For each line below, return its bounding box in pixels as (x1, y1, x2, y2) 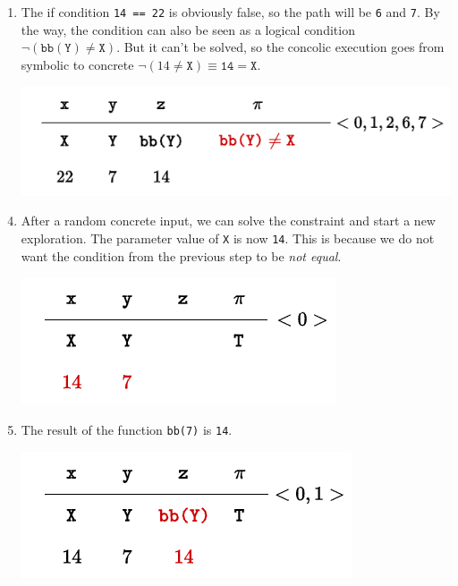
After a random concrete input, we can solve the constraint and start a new (21, 211, 436, 230)
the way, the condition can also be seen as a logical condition (21, 20, 355, 38)
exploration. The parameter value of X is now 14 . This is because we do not (21, 229, 435, 248)
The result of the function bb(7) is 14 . (21, 420, 233, 438)
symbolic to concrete (21, 55, 134, 73)
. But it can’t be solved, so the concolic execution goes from (116, 38, 445, 56)
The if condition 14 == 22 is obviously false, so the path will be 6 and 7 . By (21, 3, 440, 21)
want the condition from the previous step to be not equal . (21, 246, 342, 265)
